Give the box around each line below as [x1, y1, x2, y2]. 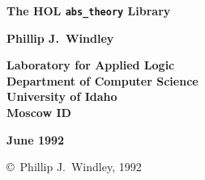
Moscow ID [6, 104, 71, 121]
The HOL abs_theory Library [6, 2, 171, 19]
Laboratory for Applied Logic [6, 57, 175, 73]
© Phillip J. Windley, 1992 [6, 158, 142, 175]
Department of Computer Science [6, 72, 199, 89]
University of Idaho [6, 88, 117, 105]
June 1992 [6, 131, 65, 148]
